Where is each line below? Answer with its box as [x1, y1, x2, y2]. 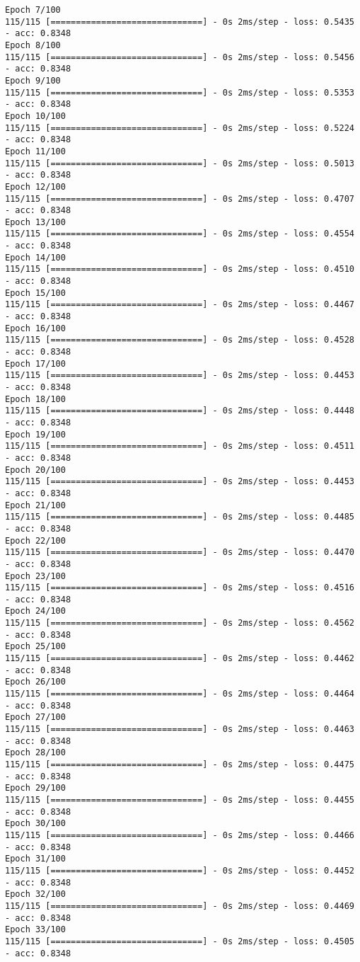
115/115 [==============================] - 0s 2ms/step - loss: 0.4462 [5, 653, 354, 664]
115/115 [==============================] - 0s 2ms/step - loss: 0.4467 [5, 299, 354, 310]
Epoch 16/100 [5, 323, 66, 333]
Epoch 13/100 [5, 217, 66, 227]
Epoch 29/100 [5, 783, 66, 794]
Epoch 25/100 [5, 641, 66, 652]
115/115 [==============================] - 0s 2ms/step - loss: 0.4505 [5, 936, 354, 946]
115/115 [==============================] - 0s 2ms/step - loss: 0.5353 [5, 87, 354, 98]
